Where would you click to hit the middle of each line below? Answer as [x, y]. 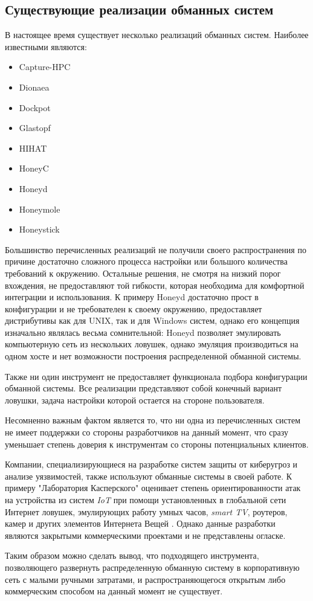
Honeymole [40, 209]
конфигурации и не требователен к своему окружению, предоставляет [134, 308]
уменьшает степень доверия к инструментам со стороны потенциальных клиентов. [157, 444]
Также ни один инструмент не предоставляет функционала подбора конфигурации [156, 376]
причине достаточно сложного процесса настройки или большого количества [146, 261]
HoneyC [34, 168]
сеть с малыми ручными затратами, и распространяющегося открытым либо [145, 579]
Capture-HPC [45, 67]
